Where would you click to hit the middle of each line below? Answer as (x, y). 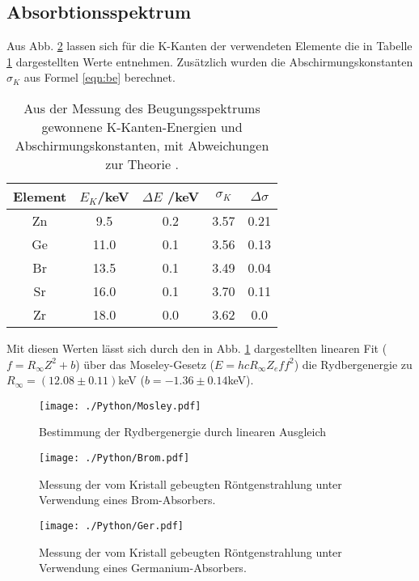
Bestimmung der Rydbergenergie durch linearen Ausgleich (183, 432)
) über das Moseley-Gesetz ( (145, 364)
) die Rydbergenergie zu (353, 364)
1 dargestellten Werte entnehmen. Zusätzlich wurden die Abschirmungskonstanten (210, 61)
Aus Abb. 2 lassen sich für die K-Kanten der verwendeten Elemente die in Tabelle (209, 46)
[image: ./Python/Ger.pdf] (111, 526)
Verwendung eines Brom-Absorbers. (127, 500)
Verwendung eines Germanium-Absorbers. (143, 568)
